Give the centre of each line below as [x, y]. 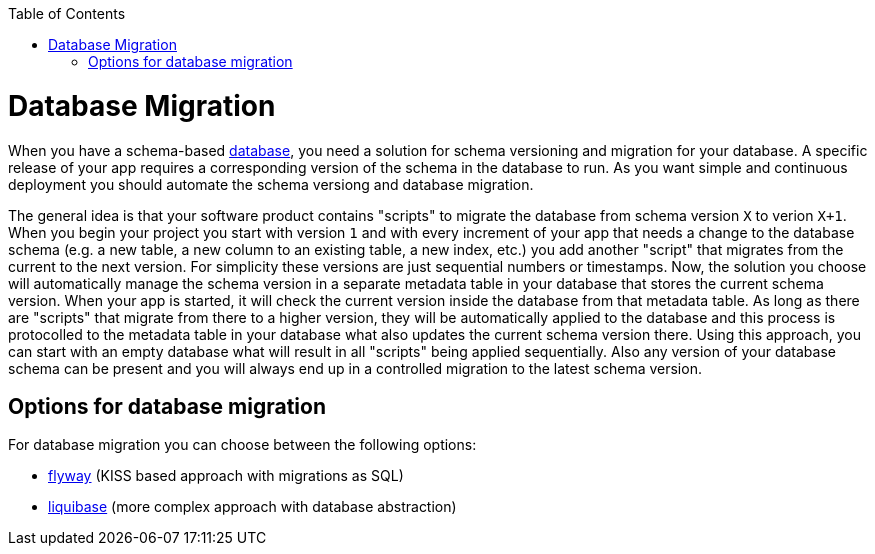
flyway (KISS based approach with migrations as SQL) [226, 476]
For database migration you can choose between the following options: [242, 445]
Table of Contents [67, 13]
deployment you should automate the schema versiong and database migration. [271, 184]
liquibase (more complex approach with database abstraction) [252, 507]
